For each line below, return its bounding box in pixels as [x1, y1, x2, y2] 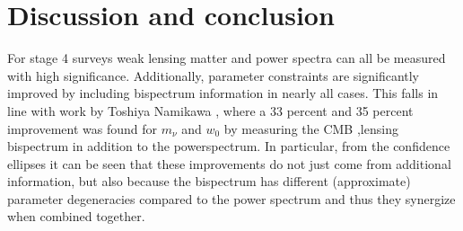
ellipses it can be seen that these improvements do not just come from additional [7, 154, 451, 173]
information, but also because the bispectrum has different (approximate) [7, 172, 411, 191]
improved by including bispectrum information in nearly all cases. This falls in [7, 84, 439, 102]
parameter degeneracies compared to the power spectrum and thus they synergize [7, 189, 456, 208]
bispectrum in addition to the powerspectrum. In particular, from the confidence [7, 137, 450, 155]
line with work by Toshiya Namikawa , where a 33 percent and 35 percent [7, 101, 414, 120]
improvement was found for [7, 119, 157, 138]
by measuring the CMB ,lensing [223, 119, 398, 138]
